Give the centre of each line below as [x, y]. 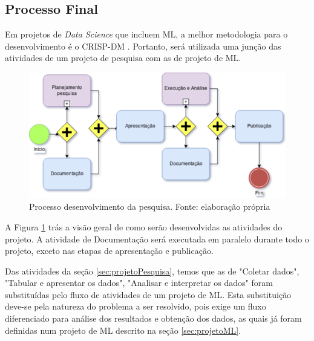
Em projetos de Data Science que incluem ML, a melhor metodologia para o [146, 34]
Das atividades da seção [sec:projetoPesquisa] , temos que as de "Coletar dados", [152, 271]
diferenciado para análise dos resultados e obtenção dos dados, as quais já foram [153, 318]
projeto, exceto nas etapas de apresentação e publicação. [109, 251]
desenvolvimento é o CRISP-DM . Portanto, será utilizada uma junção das [143, 46]
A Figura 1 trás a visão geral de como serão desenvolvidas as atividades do [144, 226]
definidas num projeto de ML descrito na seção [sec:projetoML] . [123, 330]
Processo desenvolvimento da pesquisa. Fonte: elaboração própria [150, 206]
